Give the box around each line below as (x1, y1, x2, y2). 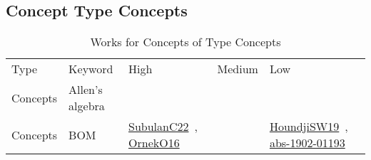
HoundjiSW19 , (269, 118, 348, 135)
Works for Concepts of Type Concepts (90, 33, 281, 50)
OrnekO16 (128, 134, 180, 151)
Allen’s (68, 81, 103, 98)
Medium (217, 60, 258, 78)
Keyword (68, 60, 113, 78)
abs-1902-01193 (269, 134, 345, 151)
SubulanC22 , (128, 118, 198, 135)
